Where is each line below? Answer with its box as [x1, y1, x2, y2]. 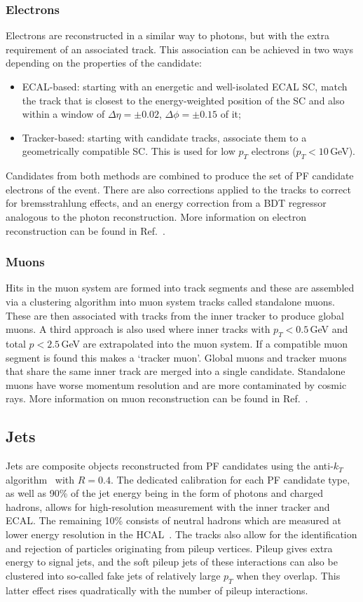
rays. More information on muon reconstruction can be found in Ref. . [6, 391, 308, 406]
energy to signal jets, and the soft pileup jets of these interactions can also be [6, 554, 338, 569]
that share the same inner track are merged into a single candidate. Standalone [6, 364, 345, 378]
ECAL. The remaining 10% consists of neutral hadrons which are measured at [6, 513, 341, 528]
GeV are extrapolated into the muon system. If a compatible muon [61, 336, 348, 350]
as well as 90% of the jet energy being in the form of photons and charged [6, 486, 323, 500]
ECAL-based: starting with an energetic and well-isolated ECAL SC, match [22, 79, 348, 93]
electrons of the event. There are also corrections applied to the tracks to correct [6, 182, 351, 196]
